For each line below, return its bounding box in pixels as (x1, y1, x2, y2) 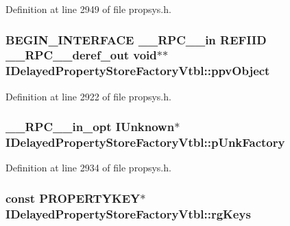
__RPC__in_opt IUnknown (5, 118, 175, 135)
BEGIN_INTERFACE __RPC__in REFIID (5, 31, 267, 48)
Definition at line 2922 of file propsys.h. (5, 89, 171, 103)
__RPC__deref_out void (5, 46, 157, 63)
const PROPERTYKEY (5, 189, 141, 206)
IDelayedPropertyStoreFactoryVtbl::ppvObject (5, 62, 270, 79)
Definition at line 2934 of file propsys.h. (5, 160, 171, 175)
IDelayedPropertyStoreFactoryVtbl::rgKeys (5, 205, 251, 222)
